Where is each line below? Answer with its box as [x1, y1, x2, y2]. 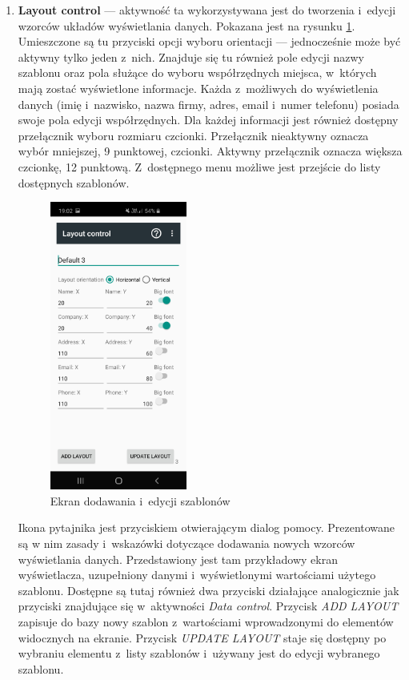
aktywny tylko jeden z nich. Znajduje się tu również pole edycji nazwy [18, 48, 364, 65]
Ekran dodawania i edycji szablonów [50, 492, 231, 509]
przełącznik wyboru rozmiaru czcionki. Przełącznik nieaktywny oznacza [18, 127, 369, 143]
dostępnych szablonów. [18, 174, 130, 191]
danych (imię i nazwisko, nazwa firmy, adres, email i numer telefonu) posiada [18, 95, 399, 112]
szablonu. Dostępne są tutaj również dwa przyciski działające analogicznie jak [18, 581, 399, 598]
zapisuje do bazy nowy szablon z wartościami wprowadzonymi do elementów [18, 613, 394, 630]
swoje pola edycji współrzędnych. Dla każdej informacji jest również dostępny [18, 111, 399, 128]
